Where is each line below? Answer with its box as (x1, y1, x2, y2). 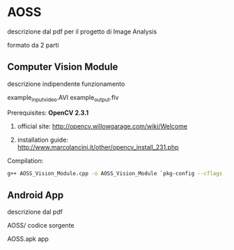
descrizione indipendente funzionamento (7, 80, 125, 88)
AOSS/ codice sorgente (7, 221, 75, 230)
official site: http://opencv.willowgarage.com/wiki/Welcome (17, 122, 188, 130)
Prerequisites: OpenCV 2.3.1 (7, 108, 89, 117)
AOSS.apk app (7, 235, 49, 243)
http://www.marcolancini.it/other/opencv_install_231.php (17, 142, 179, 151)
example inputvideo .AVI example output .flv (7, 93, 119, 103)
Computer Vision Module (7, 61, 118, 73)
